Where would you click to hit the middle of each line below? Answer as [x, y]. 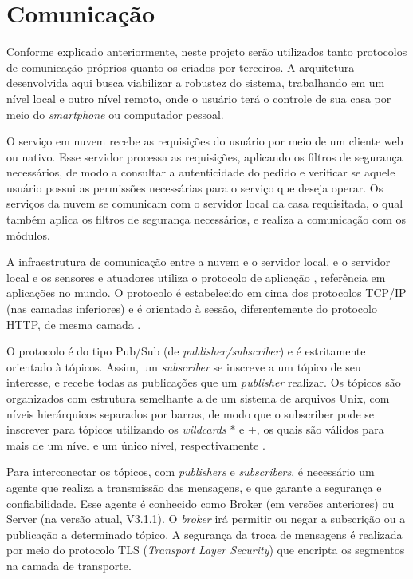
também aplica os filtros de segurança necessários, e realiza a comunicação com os [206, 219]
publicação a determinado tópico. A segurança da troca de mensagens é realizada [205, 534]
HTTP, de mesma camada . [74, 324]
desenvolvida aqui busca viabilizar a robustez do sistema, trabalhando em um [196, 83]
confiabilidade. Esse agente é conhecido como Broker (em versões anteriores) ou [201, 503]
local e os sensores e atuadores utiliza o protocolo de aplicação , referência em [196, 277]
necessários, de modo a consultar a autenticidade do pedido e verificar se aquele [201, 172]
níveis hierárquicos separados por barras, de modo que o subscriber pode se [190, 413]
